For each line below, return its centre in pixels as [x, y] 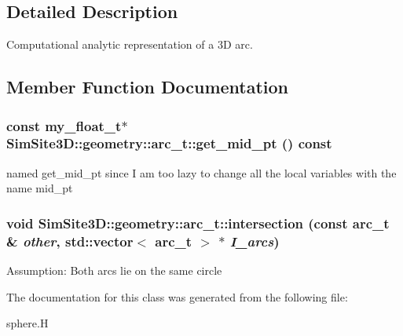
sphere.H [27, 323]
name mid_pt [40, 188]
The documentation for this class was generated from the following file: [177, 296]
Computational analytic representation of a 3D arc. [130, 44]
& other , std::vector [70, 241]
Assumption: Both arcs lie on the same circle [114, 270]
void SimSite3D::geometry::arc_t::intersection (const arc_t [198, 223]
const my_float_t [64, 125]
